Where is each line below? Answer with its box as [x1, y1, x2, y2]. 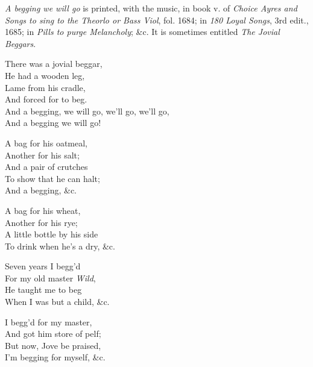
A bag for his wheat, [5, 204, 81, 216]
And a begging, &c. [5, 184, 77, 196]
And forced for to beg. [5, 93, 87, 105]
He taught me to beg [5, 283, 82, 296]
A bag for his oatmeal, [5, 136, 88, 149]
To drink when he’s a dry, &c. [5, 239, 115, 252]
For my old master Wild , [5, 271, 96, 284]
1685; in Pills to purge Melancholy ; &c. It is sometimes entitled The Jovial [5, 25, 280, 38]
